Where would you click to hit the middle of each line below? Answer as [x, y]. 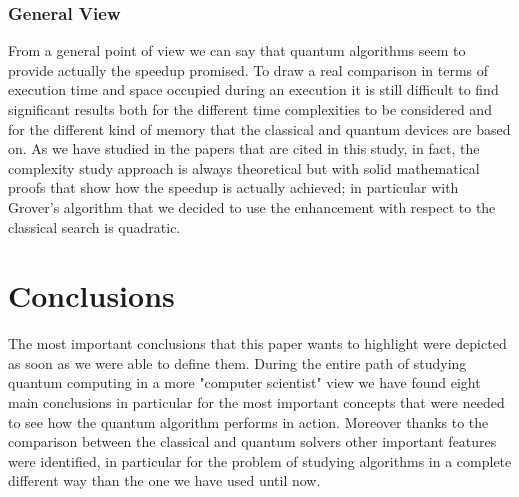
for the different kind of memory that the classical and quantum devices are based [259, 128]
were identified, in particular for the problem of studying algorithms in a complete [260, 460]
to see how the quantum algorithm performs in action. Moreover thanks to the [248, 421]
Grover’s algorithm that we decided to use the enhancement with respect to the [252, 206]
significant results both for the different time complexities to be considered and [250, 109]
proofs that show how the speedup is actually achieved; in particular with [233, 187]
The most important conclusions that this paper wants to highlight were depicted [257, 343]
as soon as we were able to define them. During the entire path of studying [237, 362]
